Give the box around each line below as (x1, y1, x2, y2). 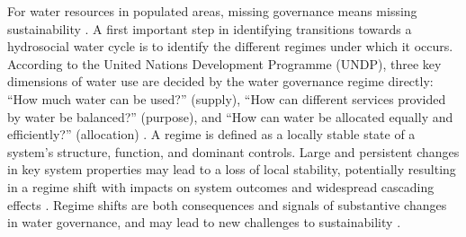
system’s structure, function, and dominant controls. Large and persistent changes (7, 142, 460, 161)
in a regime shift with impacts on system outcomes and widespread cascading (7, 177, 435, 196)
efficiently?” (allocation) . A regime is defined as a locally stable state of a (7, 125, 416, 144)
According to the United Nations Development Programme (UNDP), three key (7, 54, 442, 73)
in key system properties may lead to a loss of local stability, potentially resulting (7, 160, 456, 179)
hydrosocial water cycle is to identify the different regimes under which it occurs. (7, 37, 453, 56)
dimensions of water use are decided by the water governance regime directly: (7, 72, 434, 91)
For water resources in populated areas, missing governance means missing (7, 2, 417, 20)
